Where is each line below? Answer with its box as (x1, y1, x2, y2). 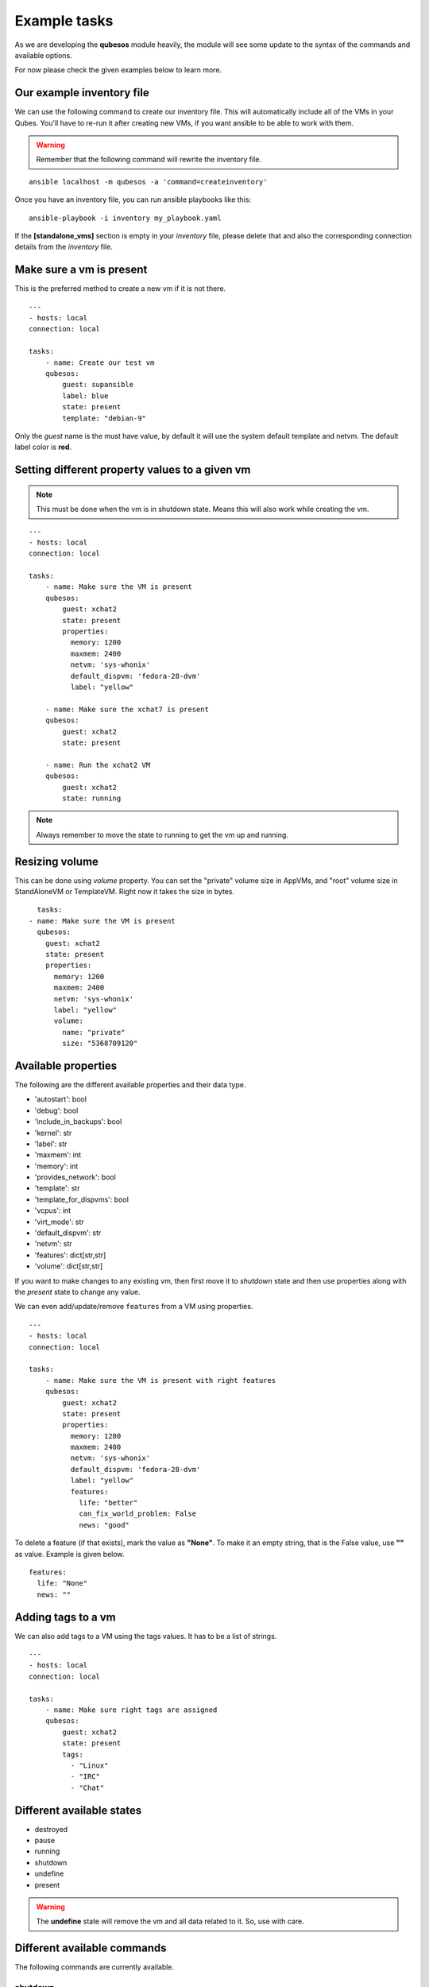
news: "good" (79, 1520, 130, 1529)
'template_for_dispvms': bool (34, 1195, 129, 1204)
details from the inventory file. (14, 242, 113, 252)
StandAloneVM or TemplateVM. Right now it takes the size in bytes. (14, 886, 234, 896)
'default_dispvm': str (34, 1228, 102, 1238)
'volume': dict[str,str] (34, 1261, 103, 1271)
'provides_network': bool (34, 1172, 117, 1182)
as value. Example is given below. (14, 1549, 125, 1559)
